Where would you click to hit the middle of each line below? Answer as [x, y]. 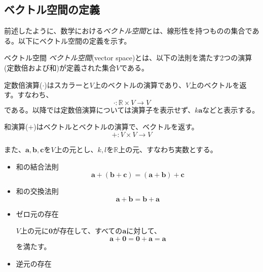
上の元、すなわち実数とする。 [168, 149]
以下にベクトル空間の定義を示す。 [74, 40]
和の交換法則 [37, 191]
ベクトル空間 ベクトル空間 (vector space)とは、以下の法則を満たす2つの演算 [128, 58]
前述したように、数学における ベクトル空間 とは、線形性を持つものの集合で [128, 31]
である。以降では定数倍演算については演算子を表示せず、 [100, 109]
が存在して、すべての [88, 231]
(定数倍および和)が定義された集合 [60, 67]
